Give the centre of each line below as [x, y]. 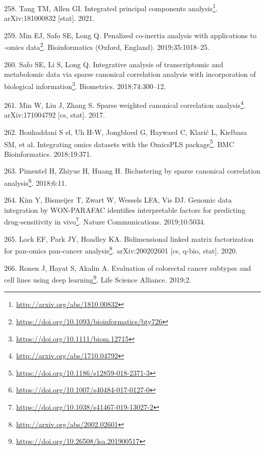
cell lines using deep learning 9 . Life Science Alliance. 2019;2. [98, 279]
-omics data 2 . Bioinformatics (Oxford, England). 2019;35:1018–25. [107, 46]
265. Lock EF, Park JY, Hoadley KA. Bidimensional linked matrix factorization [129, 238]
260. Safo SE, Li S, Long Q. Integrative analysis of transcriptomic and [114, 64]
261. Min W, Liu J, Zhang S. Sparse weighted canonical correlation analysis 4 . [125, 104]
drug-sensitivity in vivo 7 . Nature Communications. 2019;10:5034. [105, 221]
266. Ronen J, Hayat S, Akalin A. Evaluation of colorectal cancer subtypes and [128, 268]
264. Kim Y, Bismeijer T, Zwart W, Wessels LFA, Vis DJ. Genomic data [118, 200]
